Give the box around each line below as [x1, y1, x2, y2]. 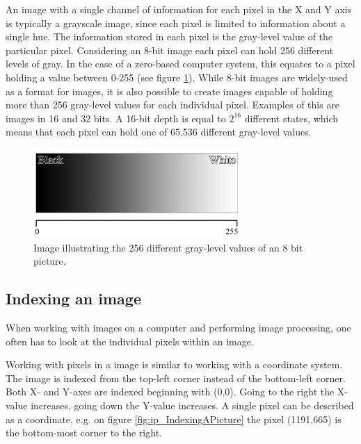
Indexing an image [6, 288, 141, 309]
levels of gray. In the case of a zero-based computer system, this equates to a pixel [6, 56, 355, 71]
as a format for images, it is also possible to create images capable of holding [6, 83, 333, 98]
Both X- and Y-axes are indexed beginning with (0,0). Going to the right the [6, 384, 335, 399]
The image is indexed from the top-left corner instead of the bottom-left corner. [6, 370, 346, 385]
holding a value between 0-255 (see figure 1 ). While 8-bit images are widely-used [6, 69, 348, 84]
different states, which [244, 110, 339, 125]
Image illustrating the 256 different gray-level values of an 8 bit [33, 240, 303, 254]
